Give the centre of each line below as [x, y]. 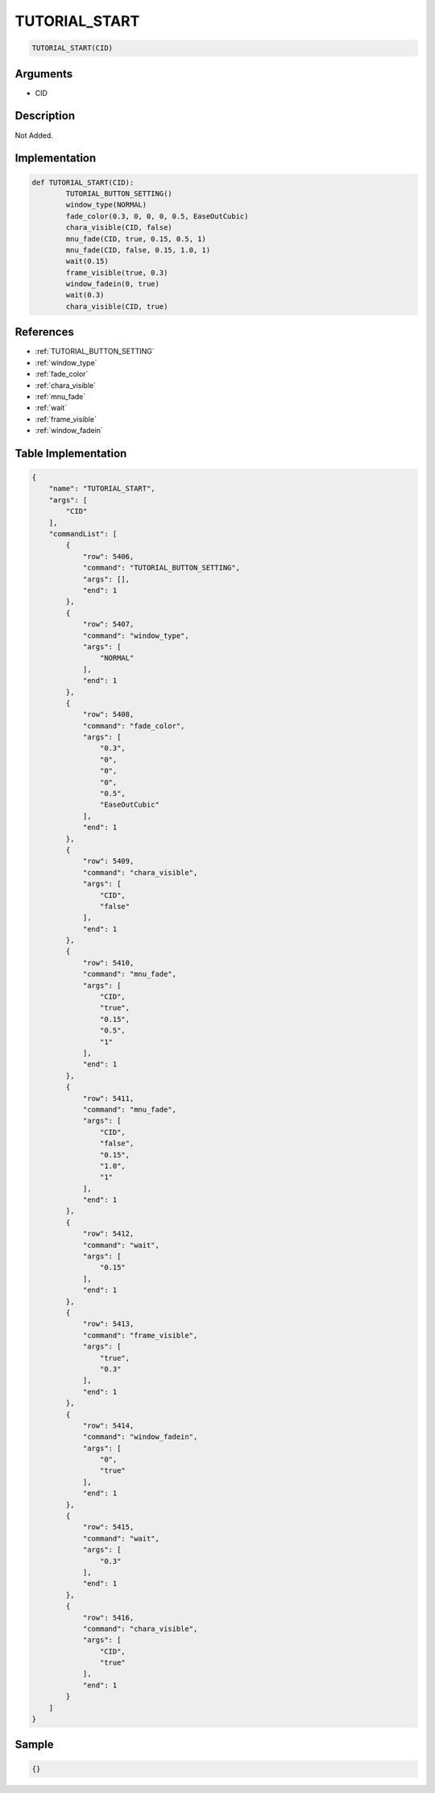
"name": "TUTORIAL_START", [102, 489]
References [44, 332]
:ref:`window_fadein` [69, 431]
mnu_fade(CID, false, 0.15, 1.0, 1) [138, 250]
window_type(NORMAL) [106, 205]
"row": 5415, [108, 1527]
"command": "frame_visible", [140, 1335]
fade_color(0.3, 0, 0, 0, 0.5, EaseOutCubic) [157, 216]
